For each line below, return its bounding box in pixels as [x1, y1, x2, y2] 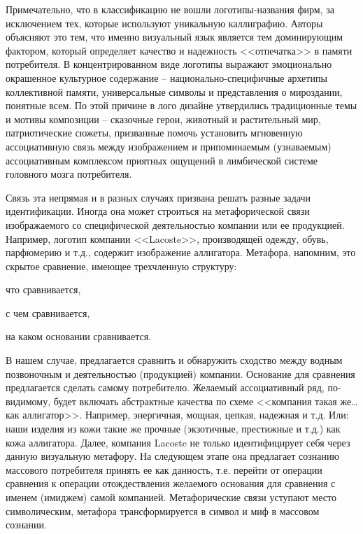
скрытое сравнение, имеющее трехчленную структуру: [6, 258, 237, 273]
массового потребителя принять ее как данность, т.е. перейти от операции [6, 462, 322, 477]
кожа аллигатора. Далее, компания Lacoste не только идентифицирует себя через [6, 435, 350, 449]
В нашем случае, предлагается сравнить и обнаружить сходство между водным [6, 353, 343, 367]
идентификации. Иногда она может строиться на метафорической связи [6, 204, 310, 218]
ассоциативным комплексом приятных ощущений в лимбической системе [6, 153, 318, 167]
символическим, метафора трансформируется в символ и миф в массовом [6, 503, 320, 518]
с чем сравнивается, [6, 305, 90, 320]
